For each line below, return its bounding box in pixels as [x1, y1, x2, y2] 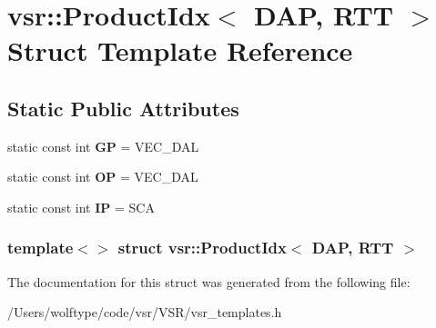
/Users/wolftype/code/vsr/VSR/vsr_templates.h [7, 303, 282, 322]
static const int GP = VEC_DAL [7, 136, 199, 155]
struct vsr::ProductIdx [117, 236, 287, 259]
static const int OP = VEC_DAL [7, 167, 198, 186]
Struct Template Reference [7, 32, 353, 69]
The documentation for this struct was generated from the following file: [7, 272, 411, 291]
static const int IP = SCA [7, 197, 155, 216]
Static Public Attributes [7, 94, 239, 122]
